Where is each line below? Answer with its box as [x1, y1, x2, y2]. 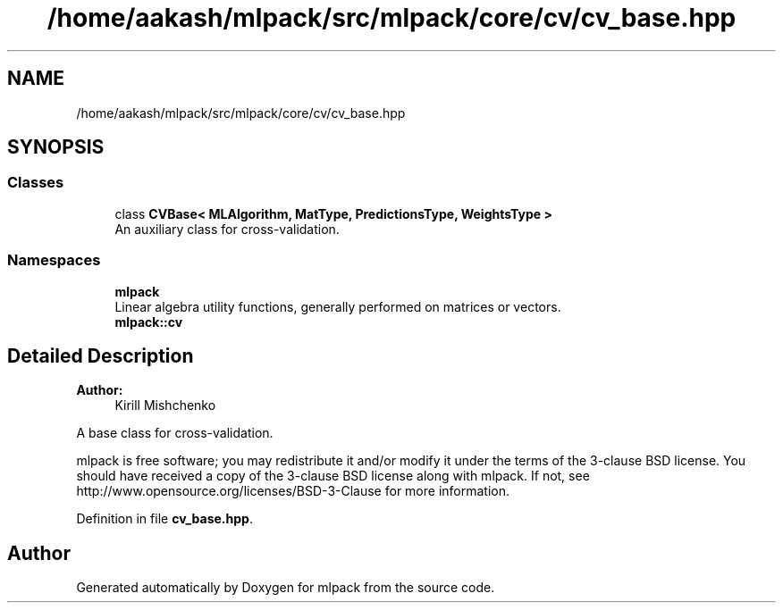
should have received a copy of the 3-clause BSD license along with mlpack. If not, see [76, 468, 590, 484]
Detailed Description [7, 344, 194, 367]
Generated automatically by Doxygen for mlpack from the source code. [76, 580, 495, 596]
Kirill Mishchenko [114, 397, 216, 414]
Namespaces [7, 251, 101, 270]
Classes [7, 173, 64, 192]
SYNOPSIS [7, 136, 105, 159]
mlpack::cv [114, 313, 183, 330]
